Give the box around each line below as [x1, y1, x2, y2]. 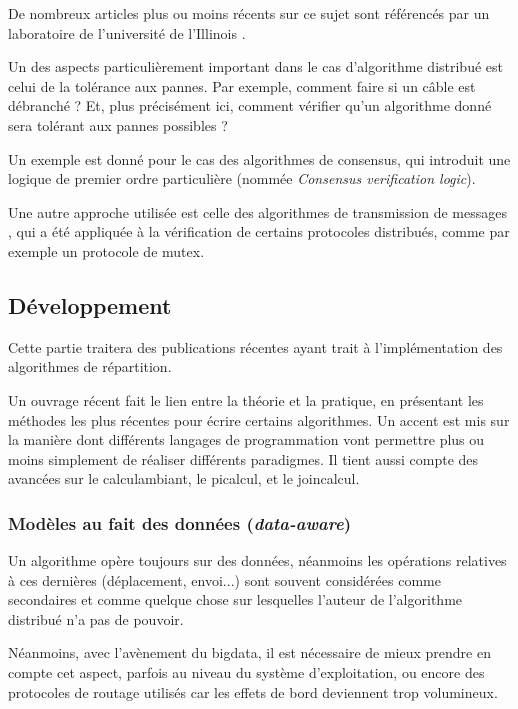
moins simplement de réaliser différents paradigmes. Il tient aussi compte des [8, 448, 479, 469]
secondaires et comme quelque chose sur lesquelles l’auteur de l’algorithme [8, 589, 463, 610]
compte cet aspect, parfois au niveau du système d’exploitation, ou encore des [8, 662, 485, 683]
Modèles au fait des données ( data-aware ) [8, 510, 351, 535]
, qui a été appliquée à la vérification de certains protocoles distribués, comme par [8, 221, 510, 242]
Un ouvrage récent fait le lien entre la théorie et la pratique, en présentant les [8, 389, 484, 410]
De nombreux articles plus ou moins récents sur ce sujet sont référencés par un [8, 3, 490, 23]
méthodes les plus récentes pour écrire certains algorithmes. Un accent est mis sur [8, 409, 510, 430]
